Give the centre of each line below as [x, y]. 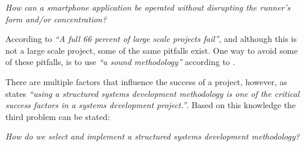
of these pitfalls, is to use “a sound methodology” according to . [120, 62]
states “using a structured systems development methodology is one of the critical [152, 93]
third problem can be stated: [58, 116]
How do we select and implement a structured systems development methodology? [152, 136]
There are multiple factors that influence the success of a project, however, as [146, 81]
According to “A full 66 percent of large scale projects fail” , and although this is [151, 39]
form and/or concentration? [56, 19]
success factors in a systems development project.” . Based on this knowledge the [151, 105]
